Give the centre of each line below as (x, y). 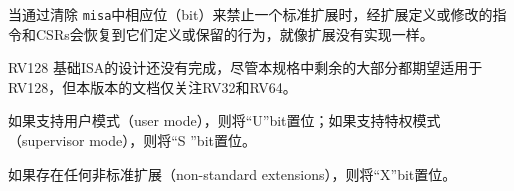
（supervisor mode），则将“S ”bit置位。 (132, 140)
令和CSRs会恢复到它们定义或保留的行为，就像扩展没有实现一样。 (221, 33)
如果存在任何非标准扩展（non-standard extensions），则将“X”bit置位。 (232, 173)
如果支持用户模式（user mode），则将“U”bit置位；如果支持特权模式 (224, 120)
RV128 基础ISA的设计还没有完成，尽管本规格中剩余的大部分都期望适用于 (245, 67)
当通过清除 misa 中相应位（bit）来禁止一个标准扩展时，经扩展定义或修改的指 (257, 14)
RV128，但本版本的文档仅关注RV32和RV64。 (152, 86)
